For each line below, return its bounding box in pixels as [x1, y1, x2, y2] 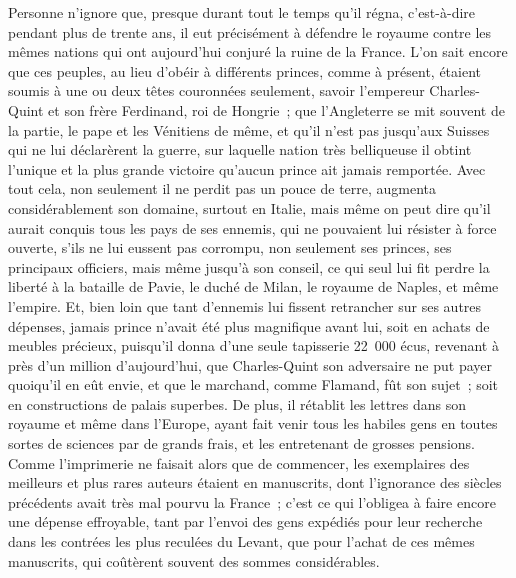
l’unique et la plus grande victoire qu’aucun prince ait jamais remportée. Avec [8, 158, 486, 179]
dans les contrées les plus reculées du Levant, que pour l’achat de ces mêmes [8, 531, 475, 552]
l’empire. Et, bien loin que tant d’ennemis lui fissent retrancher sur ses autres [8, 295, 482, 316]
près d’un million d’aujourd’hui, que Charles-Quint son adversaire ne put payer [8, 354, 493, 375]
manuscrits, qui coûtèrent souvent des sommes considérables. [8, 550, 380, 571]
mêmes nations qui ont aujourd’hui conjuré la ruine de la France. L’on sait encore [8, 41, 508, 62]
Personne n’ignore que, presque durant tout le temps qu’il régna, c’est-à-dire [8, 2, 476, 22]
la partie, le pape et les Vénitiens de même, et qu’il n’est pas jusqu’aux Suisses [8, 119, 490, 140]
